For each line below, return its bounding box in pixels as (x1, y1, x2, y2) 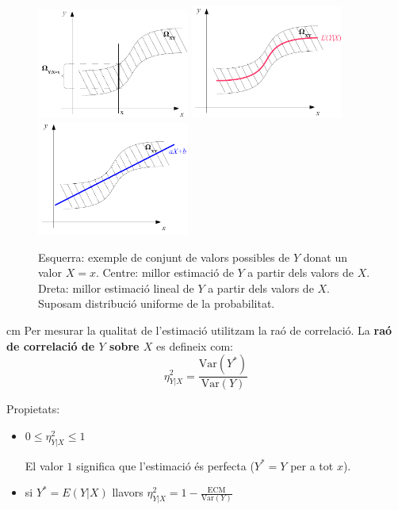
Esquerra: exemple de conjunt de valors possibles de (38, 248, 290, 265)
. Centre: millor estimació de (95, 264, 234, 281)
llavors (112, 484, 144, 500)
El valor (25, 457, 63, 474)
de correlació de (6, 337, 95, 354)
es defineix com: (156, 337, 233, 354)
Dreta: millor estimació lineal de (38, 279, 194, 296)
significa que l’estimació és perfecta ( (76, 457, 254, 474)
